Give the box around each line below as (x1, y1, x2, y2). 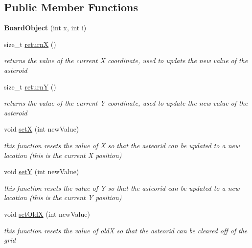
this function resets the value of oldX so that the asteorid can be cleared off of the (4, 225, 248, 235)
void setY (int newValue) (4, 166, 79, 177)
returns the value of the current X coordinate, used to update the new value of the (4, 55, 248, 66)
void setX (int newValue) (4, 124, 79, 134)
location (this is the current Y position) (4, 192, 122, 203)
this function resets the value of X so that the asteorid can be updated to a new (4, 140, 240, 150)
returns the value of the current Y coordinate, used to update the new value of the (4, 98, 248, 108)
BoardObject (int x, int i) (4, 23, 87, 33)
